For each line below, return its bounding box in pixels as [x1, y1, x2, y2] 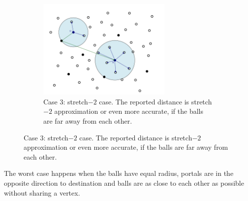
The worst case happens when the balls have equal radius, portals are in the [4, 168, 234, 178]
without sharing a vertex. [4, 187, 80, 198]
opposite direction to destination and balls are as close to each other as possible [4, 177, 244, 188]
